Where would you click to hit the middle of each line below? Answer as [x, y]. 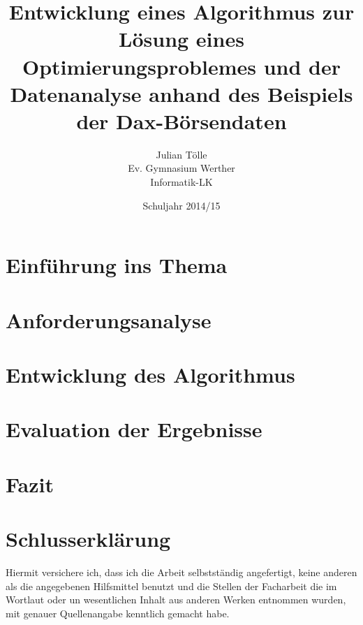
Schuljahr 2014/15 [181, 205]
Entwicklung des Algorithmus [150, 374]
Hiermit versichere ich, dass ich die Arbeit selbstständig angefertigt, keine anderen [181, 572]
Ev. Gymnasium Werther [181, 168]
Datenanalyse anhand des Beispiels [181, 93]
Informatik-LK [181, 182]
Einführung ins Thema [117, 265]
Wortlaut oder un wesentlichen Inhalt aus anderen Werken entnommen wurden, [176, 600]
